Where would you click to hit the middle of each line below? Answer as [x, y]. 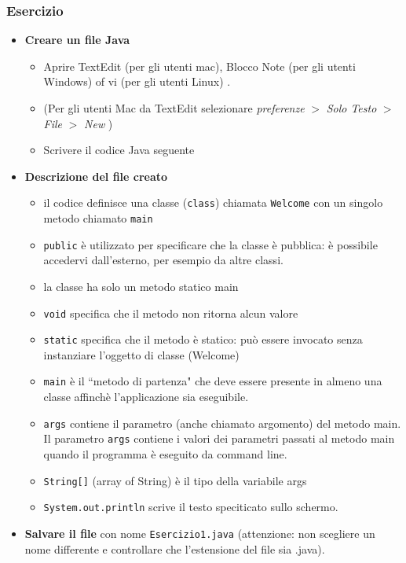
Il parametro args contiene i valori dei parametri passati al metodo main [219, 438]
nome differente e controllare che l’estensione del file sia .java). [175, 548]
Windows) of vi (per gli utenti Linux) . [137, 81]
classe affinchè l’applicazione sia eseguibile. [146, 397]
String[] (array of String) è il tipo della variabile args [175, 480]
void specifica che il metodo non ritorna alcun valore [171, 313]
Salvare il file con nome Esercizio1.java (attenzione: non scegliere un [200, 533]
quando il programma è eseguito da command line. [165, 454]
